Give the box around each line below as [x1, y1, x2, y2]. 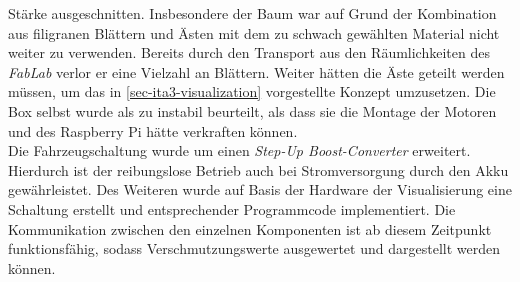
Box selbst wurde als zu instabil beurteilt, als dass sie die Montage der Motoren [8, 100, 497, 121]
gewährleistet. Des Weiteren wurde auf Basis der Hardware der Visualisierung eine [8, 179, 512, 200]
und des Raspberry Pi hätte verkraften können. [8, 120, 298, 141]
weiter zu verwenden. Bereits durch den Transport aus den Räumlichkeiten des [8, 42, 490, 63]
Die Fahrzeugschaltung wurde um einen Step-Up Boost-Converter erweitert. [8, 140, 471, 161]
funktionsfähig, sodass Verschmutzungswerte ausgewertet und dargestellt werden [8, 238, 500, 259]
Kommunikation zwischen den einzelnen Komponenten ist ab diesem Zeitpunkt [8, 218, 492, 239]
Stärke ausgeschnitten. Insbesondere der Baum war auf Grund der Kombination [8, 3, 497, 23]
